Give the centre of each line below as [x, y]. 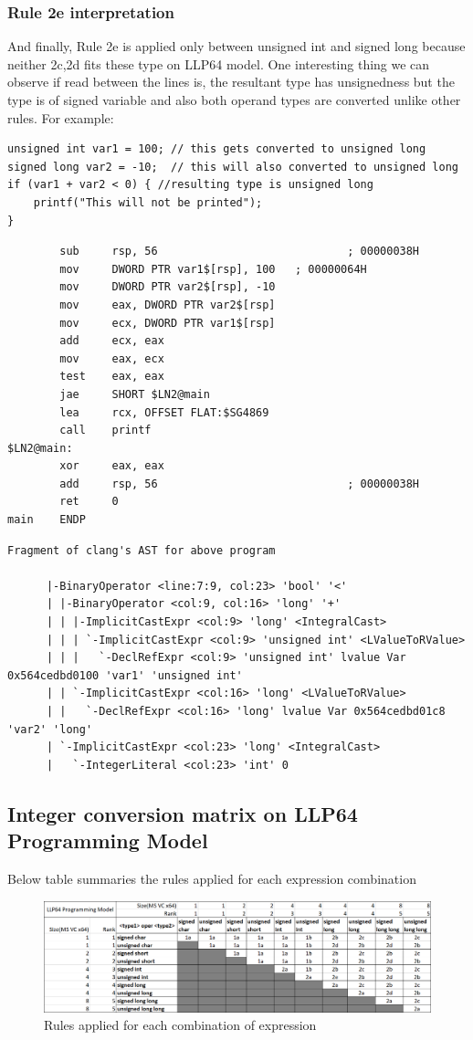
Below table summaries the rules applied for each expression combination [212, 878]
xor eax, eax [112, 466]
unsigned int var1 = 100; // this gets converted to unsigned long [217, 149]
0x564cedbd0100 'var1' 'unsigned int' [125, 675]
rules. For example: [61, 117]
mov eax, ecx [112, 358]
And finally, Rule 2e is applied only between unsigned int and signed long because [236, 46]
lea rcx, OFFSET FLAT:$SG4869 [164, 412]
